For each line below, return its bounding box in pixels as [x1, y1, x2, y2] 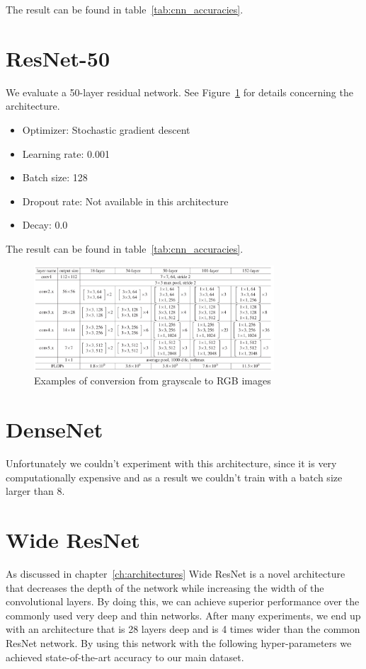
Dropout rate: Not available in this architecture [22, 193, 229, 208]
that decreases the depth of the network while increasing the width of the [6, 580, 324, 595]
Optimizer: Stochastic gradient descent [22, 122, 190, 137]
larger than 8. [6, 484, 65, 498]
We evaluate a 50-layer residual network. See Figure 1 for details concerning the [6, 84, 353, 99]
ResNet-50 [6, 43, 110, 72]
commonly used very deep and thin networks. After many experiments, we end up [6, 607, 361, 622]
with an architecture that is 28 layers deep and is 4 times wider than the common [6, 622, 360, 636]
